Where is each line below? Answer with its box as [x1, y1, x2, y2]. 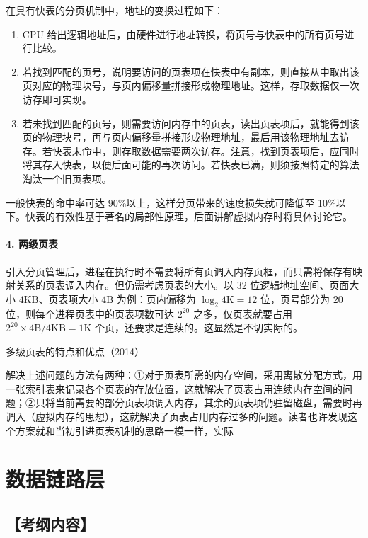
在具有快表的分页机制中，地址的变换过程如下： [6, 3, 224, 17]
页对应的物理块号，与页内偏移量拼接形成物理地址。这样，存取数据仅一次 [22, 78, 360, 93]
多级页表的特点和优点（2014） [6, 343, 144, 358]
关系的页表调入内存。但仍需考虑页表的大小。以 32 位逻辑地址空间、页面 [15, 277, 350, 292]
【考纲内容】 [6, 513, 95, 535]
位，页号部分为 [260, 291, 330, 306]
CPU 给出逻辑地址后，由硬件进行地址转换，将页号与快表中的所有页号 [22, 26, 345, 41]
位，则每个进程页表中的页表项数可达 [6, 306, 174, 321]
